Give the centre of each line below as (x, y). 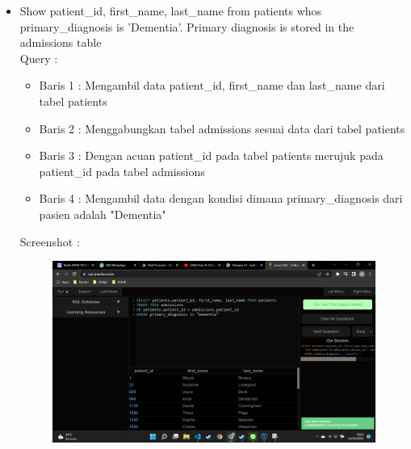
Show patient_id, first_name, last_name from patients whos (171, 10)
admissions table (61, 42)
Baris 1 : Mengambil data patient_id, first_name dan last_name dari (212, 85)
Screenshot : (50, 241)
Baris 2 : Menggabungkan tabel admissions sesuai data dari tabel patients (222, 128)
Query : (39, 58)
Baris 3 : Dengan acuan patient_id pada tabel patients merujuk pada (211, 155)
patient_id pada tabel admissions (122, 171)
